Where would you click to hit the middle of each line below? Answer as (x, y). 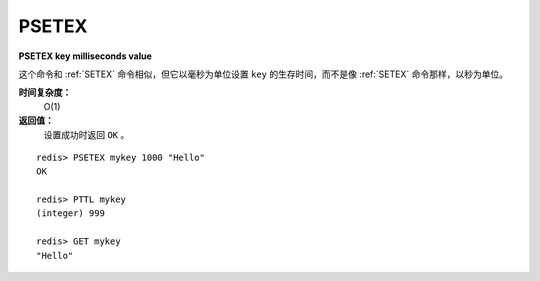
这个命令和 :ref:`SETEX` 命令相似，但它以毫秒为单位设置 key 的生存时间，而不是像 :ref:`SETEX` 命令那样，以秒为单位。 (263, 74)
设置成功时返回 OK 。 (86, 134)
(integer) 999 (70, 213)
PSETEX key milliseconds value (85, 56)
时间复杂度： (45, 92)
